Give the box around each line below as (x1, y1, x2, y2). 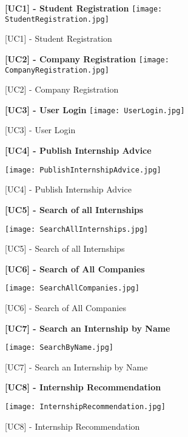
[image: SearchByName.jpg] (5, 343, 113, 352)
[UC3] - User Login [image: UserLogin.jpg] (5, 103, 185, 116)
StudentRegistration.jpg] (5, 15, 109, 24)
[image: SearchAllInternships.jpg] (5, 225, 149, 234)
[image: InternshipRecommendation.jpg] (5, 402, 166, 412)
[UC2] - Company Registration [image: (5, 52, 169, 65)
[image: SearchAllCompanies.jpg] (5, 284, 139, 293)
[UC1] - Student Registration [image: (5, 2, 163, 14)
